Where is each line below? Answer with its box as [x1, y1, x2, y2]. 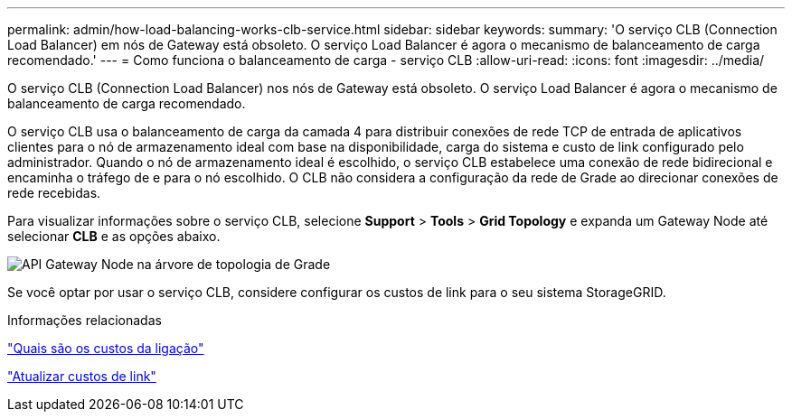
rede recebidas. [7, 185, 101, 200]
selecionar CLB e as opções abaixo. [7, 228, 221, 244]
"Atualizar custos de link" [7, 368, 156, 384]
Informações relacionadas [7, 312, 162, 328]
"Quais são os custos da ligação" [7, 340, 204, 356]
